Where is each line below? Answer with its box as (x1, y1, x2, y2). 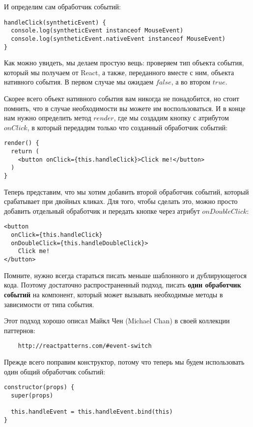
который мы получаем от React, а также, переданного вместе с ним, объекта (4, 67, 234, 77)
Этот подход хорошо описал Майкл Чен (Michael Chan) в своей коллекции (4, 315, 230, 326)
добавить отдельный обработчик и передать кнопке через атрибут (4, 205, 200, 216)
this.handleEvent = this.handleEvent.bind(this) (11, 408, 173, 416)
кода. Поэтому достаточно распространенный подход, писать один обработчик (4, 280, 241, 290)
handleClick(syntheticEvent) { (4, 19, 106, 26)
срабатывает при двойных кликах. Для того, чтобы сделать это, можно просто (4, 196, 238, 206)
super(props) (11, 392, 54, 399)
